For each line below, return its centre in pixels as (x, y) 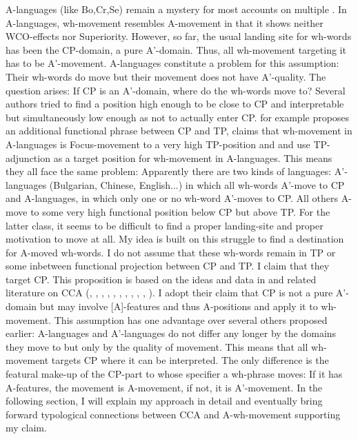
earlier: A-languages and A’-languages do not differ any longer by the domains (171, 333)
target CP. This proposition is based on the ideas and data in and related (161, 279)
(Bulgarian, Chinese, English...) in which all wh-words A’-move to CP (197, 184)
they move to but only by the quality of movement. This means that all (157, 346)
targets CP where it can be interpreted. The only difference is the (190, 360)
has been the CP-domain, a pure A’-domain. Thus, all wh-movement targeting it (176, 49)
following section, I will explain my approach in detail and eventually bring (164, 401)
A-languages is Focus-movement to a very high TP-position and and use (158, 144)
